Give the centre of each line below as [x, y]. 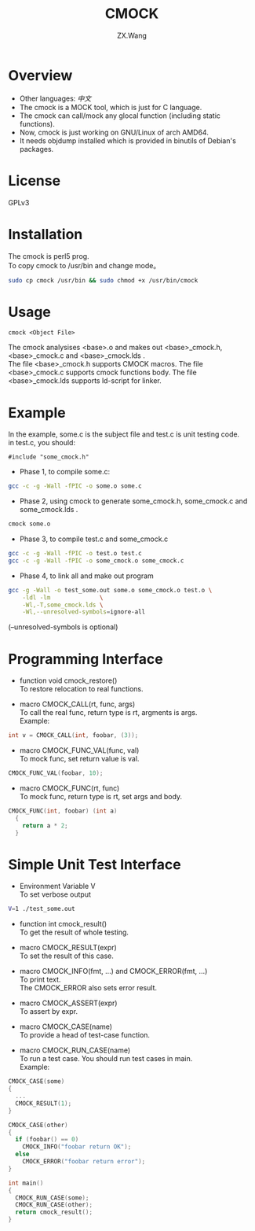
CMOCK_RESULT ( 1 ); [44, 1103]
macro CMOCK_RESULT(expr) [68, 948]
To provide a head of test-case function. [85, 1035]
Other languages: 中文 [55, 98]
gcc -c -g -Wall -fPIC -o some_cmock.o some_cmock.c [96, 560]
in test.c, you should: [42, 443]
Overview [40, 75]
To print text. [40, 979]
